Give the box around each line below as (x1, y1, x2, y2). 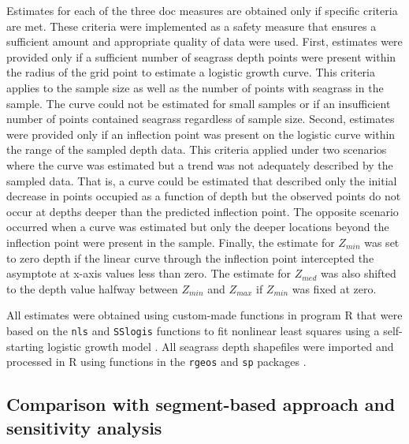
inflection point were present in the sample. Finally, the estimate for (6, 233, 335, 250)
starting (6, 338, 44, 354)
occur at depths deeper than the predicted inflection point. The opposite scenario (6, 203, 399, 219)
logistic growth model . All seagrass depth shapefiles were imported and (47, 338, 394, 354)
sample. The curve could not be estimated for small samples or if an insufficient (6, 95, 391, 111)
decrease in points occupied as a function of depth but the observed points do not (6, 188, 401, 204)
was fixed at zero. (292, 280, 377, 297)
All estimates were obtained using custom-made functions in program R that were (6, 307, 403, 323)
